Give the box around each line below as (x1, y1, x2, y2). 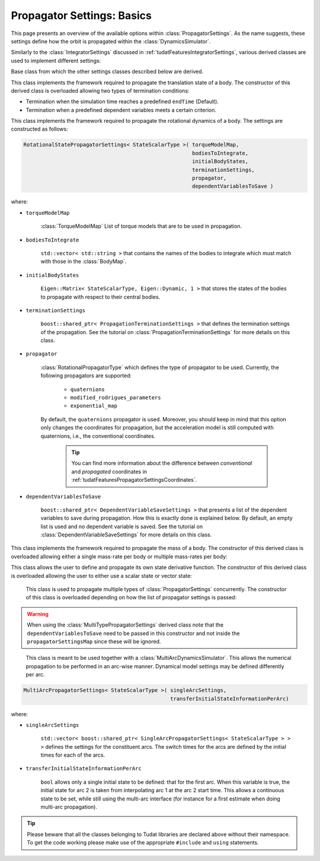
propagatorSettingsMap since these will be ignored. (27, 638, 161, 645)
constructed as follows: (11, 125, 68, 133)
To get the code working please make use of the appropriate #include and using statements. (27, 839, 259, 846)
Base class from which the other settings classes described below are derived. (11, 68, 204, 75)
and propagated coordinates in (71, 468, 148, 475)
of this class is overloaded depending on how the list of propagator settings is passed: (25, 594, 237, 601)
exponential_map (70, 402, 118, 409)
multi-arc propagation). (40, 803, 98, 811)
